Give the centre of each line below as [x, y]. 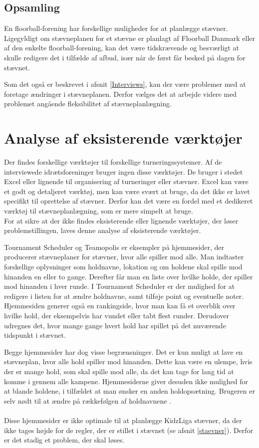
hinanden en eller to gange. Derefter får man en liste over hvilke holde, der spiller [129, 276]
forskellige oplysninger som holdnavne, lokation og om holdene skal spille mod [123, 267]
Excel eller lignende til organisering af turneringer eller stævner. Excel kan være [126, 181]
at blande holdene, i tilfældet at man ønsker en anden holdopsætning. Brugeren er [129, 391]
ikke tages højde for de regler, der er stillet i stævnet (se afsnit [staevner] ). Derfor [129, 430]
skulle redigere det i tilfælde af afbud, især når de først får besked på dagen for [125, 57]
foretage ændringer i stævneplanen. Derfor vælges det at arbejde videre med [121, 94]
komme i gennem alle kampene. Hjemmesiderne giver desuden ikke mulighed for [126, 381]
